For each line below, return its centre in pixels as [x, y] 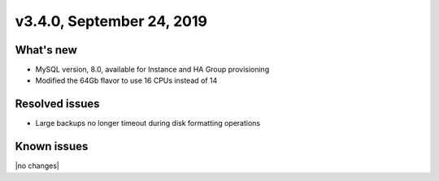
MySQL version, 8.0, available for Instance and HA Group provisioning [152, 70]
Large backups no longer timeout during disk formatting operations [148, 123]
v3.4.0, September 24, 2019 [111, 21]
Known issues [52, 147]
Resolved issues [58, 104]
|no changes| [37, 166]
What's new [46, 50]
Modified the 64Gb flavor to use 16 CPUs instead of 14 [126, 80]
